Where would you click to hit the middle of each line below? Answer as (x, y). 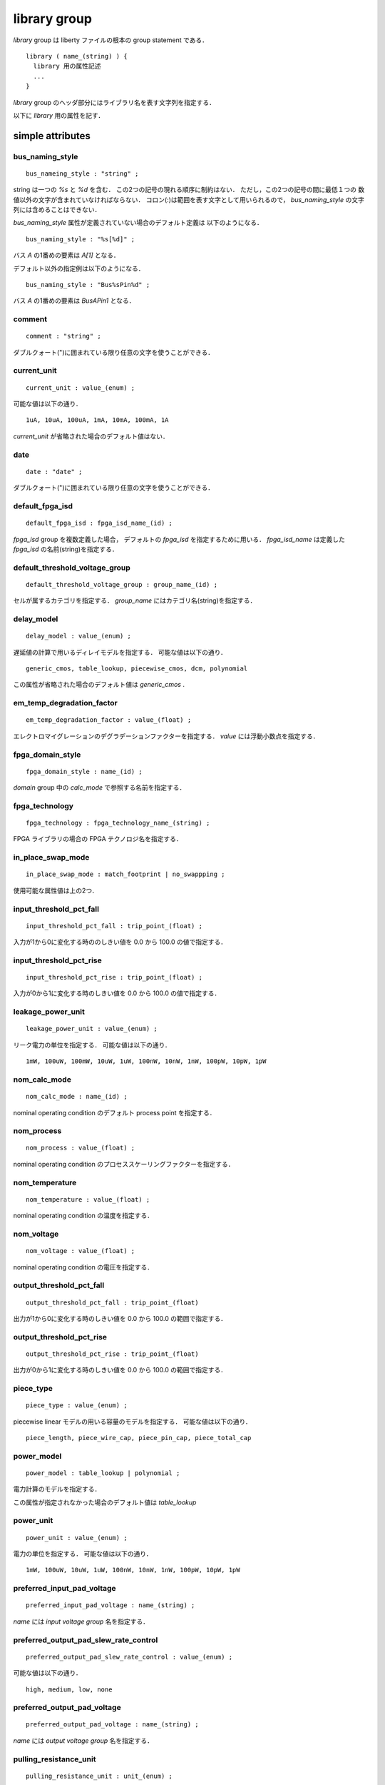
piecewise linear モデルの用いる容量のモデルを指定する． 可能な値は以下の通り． (133, 1422)
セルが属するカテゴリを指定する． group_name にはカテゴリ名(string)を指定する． (135, 600)
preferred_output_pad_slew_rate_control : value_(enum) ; (129, 1657)
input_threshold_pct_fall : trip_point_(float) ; (114, 926)
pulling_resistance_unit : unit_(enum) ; (99, 1776)
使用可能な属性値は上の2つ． (56, 890)
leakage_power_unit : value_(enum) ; (92, 1029)
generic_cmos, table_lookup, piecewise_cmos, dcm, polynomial (137, 669)
